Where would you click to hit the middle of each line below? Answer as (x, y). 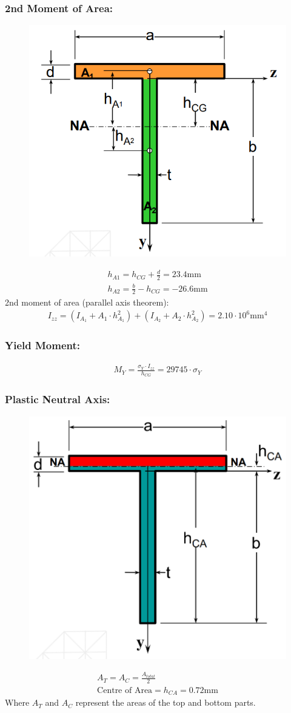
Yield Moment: (43, 345)
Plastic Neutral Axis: (58, 399)
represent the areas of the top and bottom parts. (166, 702)
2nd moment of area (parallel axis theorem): (87, 302)
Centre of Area (125, 691)
